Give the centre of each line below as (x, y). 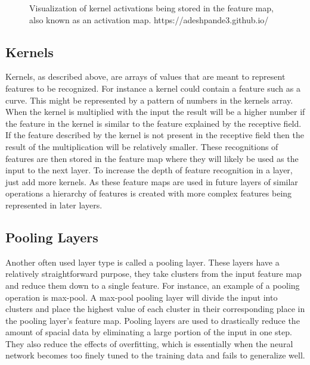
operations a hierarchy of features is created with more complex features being (149, 193)
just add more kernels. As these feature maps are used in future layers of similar (152, 181)
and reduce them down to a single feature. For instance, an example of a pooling (153, 285)
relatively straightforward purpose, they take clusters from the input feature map (154, 274)
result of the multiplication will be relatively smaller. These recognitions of (142, 146)
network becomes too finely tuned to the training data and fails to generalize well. (155, 355)
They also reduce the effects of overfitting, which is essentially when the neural (149, 343)
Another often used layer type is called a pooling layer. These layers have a (142, 262)
